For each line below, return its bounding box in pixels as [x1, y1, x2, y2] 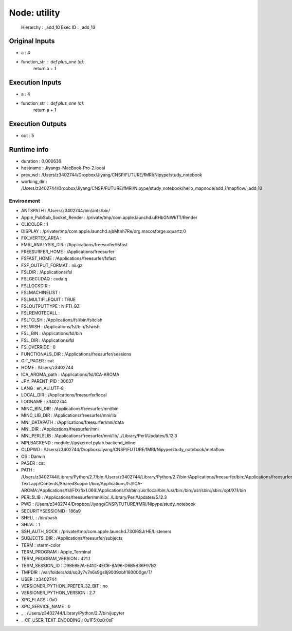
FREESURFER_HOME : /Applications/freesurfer [21, 249, 115, 255]
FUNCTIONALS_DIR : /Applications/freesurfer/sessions [21, 351, 131, 357]
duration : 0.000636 [21, 158, 62, 164]
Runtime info [9, 145, 49, 154]
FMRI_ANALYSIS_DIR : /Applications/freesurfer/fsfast [21, 242, 128, 248]
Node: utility [9, 7, 60, 18]
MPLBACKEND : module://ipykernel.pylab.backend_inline [21, 439, 136, 446]
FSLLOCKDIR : [21, 283, 50, 289]
